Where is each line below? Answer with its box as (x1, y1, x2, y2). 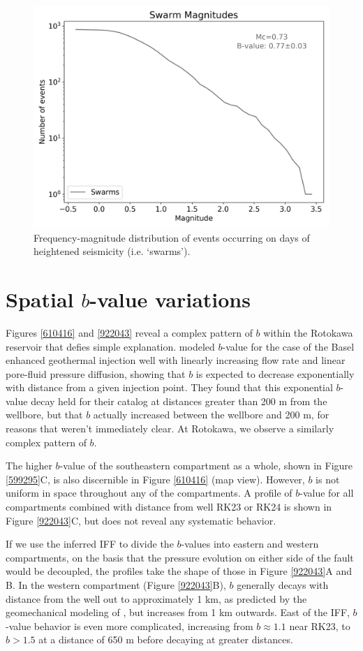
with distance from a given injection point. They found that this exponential (6, 380, 333, 395)
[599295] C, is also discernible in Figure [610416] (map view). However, (6, 471, 305, 486)
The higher (6, 458, 52, 473)
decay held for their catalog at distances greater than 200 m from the (31, 393, 327, 408)
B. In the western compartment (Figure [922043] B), (6, 578, 226, 592)
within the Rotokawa (263, 325, 353, 339)
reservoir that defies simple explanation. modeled (6, 339, 215, 353)
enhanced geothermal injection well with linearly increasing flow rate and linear (6, 353, 346, 367)
